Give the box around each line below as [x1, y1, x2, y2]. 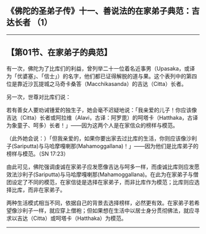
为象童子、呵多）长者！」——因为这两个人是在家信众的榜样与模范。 [6, 122, 178, 129]
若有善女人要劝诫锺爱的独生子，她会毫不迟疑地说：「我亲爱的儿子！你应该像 [6, 106, 197, 114]
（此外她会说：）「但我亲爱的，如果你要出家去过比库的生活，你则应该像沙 [6, 135, 192, 142]
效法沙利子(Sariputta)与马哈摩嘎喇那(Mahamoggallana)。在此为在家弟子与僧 [6, 171, 199, 178]
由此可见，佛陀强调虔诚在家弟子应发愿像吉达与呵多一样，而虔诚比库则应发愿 [6, 163, 200, 170]
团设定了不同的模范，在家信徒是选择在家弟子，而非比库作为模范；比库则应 [6, 178, 194, 185]
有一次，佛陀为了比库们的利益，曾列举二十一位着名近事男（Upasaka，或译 [6, 64, 195, 72]
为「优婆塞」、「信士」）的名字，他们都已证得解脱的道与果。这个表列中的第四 [6, 72, 197, 80]
